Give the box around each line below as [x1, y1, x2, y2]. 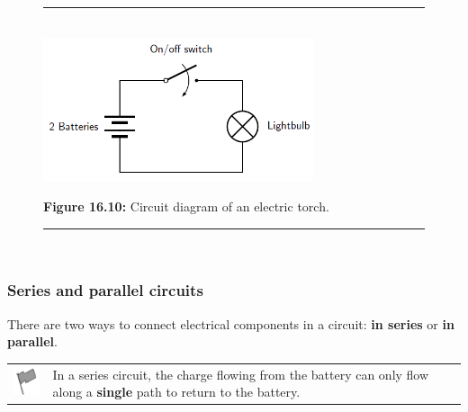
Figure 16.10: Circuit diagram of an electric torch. [43, 197, 329, 216]
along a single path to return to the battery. [52, 382, 301, 401]
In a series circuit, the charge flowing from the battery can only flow [52, 364, 429, 383]
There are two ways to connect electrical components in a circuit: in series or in [7, 314, 454, 333]
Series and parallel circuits [7, 279, 203, 301]
